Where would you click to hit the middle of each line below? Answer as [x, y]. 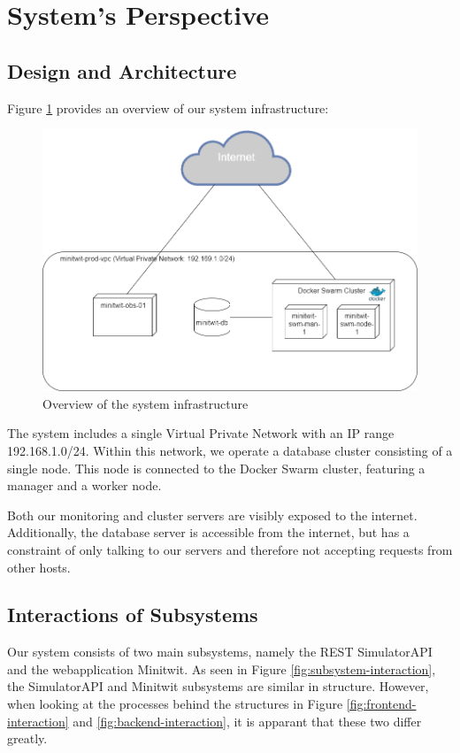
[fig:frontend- [381, 704]
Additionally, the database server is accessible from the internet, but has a [208, 532]
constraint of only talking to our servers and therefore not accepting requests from [230, 549]
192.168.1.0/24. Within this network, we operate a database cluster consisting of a [230, 450]
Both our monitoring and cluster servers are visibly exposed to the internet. [212, 515]
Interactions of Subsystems [133, 615]
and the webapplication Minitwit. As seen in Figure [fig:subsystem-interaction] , [222, 668]
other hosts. [39, 567]
